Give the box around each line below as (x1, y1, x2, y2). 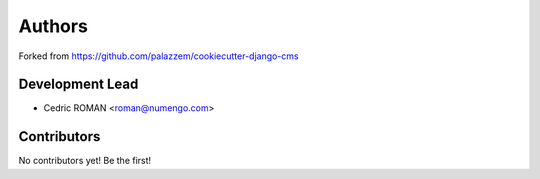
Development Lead (18, 76, 139, 93)
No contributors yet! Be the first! (18, 155, 152, 167)
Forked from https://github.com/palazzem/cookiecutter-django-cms (18, 50, 299, 62)
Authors (18, 15, 89, 37)
